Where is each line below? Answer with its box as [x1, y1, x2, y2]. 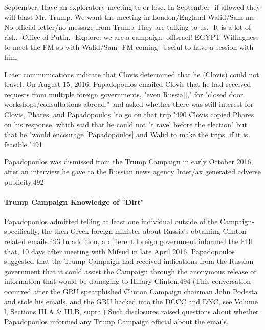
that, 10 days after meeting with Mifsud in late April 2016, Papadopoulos [4, 246, 235, 256]
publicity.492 [4, 176, 44, 187]
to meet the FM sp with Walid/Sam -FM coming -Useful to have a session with [4, 41, 254, 52]
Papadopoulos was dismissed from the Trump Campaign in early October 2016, [4, 156, 253, 167]
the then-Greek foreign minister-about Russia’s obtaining [41, 226, 220, 236]
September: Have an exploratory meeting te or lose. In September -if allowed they [4, 2, 260, 12]
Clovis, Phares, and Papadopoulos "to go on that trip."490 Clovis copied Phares [4, 108, 254, 119]
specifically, [4, 226, 39, 236]
